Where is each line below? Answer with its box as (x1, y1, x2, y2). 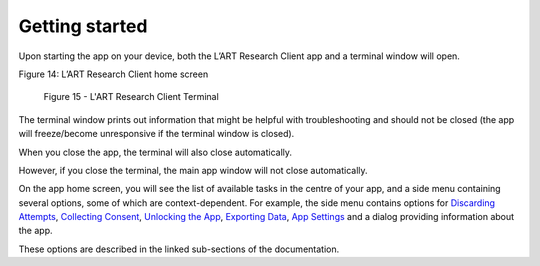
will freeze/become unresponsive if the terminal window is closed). (18, 128, 295, 140)
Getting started (18, 15, 148, 37)
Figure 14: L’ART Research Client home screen (18, 68, 209, 80)
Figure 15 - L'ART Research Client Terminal (43, 91, 219, 103)
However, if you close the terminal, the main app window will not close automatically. (18, 164, 369, 176)
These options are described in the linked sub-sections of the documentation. (18, 243, 340, 255)
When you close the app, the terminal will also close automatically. (18, 146, 293, 158)
